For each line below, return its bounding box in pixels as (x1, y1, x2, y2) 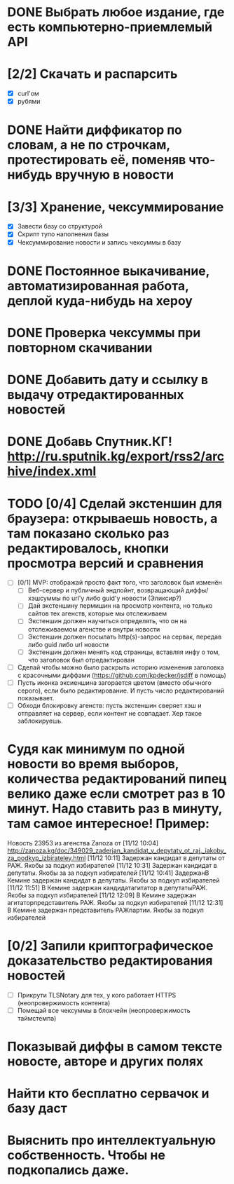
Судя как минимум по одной (7, 741, 186, 757)
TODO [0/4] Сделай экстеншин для (7, 496, 223, 512)
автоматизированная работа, (7, 278, 189, 294)
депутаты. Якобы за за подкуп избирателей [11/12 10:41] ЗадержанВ (7, 869, 209, 877)
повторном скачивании (7, 339, 153, 355)
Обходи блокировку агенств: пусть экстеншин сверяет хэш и (17, 701, 202, 709)
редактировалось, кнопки (7, 540, 170, 556)
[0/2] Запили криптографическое (7, 937, 214, 953)
